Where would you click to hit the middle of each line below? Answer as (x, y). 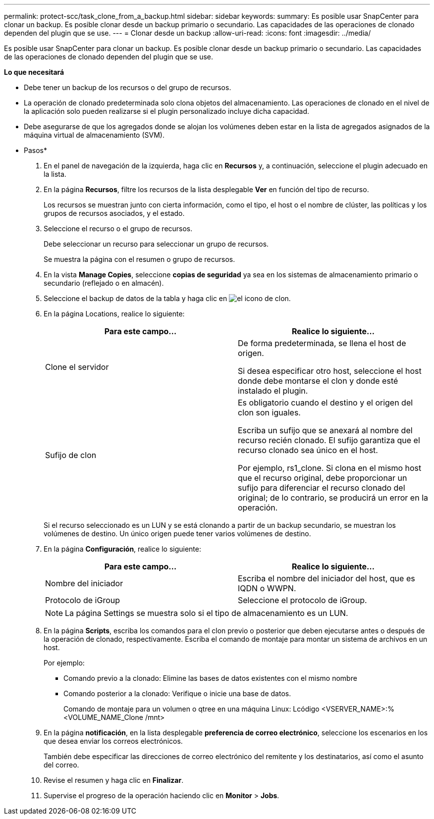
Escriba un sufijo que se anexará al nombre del (325, 430)
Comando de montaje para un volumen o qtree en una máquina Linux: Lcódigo (191, 709)
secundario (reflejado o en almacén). (104, 283)
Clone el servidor (77, 367)
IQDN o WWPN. (267, 588)
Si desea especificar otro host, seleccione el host (330, 371)
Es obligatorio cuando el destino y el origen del (325, 403)
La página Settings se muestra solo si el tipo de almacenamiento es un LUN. (207, 613)
